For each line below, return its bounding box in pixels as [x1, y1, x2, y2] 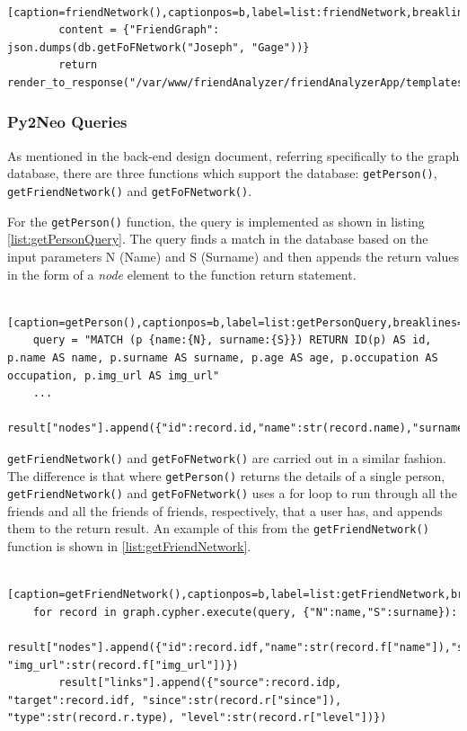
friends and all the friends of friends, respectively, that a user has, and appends [7, 501, 443, 520]
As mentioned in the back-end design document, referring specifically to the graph [7, 146, 460, 165]
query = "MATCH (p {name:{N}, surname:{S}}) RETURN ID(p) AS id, [32, 334, 432, 347]
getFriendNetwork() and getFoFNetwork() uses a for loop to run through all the [7, 484, 458, 503]
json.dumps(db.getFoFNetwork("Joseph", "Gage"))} [7, 40, 310, 54]
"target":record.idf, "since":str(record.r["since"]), [7, 693, 342, 707]
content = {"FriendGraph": [58, 23, 220, 37]
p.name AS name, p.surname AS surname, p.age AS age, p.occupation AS [7, 351, 438, 364]
